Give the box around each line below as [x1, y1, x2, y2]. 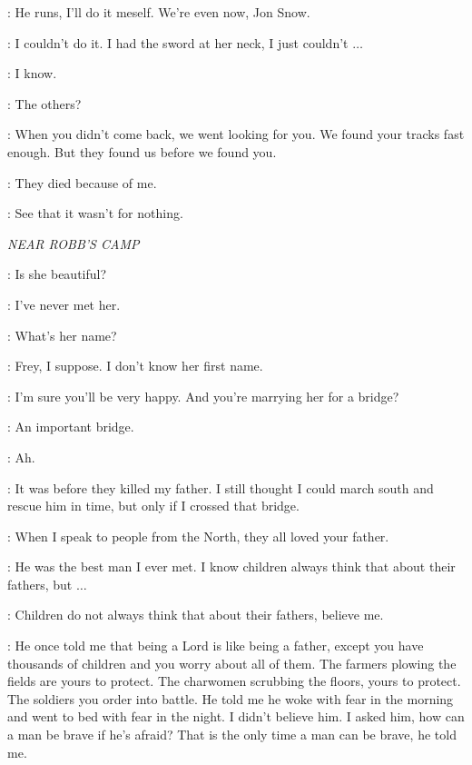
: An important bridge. [7, 417, 134, 436]
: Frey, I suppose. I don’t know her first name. [7, 356, 263, 375]
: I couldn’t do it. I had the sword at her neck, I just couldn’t [7, 33, 349, 52]
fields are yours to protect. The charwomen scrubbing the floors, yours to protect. [7, 671, 461, 690]
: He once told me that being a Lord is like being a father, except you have [7, 636, 424, 655]
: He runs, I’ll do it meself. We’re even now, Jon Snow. [7, 3, 310, 21]
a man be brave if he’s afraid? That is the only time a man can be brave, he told [7, 725, 457, 744]
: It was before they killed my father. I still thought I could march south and [7, 478, 434, 497]
